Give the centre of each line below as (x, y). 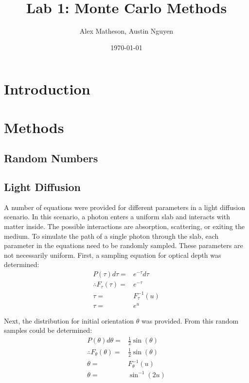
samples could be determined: (48, 330)
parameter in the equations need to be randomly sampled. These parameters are (124, 245)
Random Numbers (51, 158)
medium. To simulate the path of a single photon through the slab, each (111, 236)
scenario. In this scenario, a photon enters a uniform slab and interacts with (117, 217)
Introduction (47, 89)
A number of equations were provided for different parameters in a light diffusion (124, 207)
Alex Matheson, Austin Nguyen (126, 31)
